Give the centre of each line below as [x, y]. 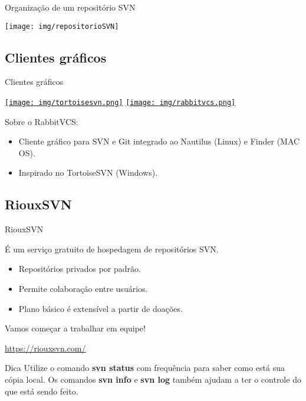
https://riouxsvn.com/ [45, 348]
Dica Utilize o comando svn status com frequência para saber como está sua [145, 368]
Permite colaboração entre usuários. [83, 289]
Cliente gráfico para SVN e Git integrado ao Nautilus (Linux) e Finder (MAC [159, 141]
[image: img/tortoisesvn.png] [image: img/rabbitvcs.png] [120, 103]
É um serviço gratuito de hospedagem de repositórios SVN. [112, 249]
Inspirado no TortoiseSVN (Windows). [88, 172]
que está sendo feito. [42, 391]
